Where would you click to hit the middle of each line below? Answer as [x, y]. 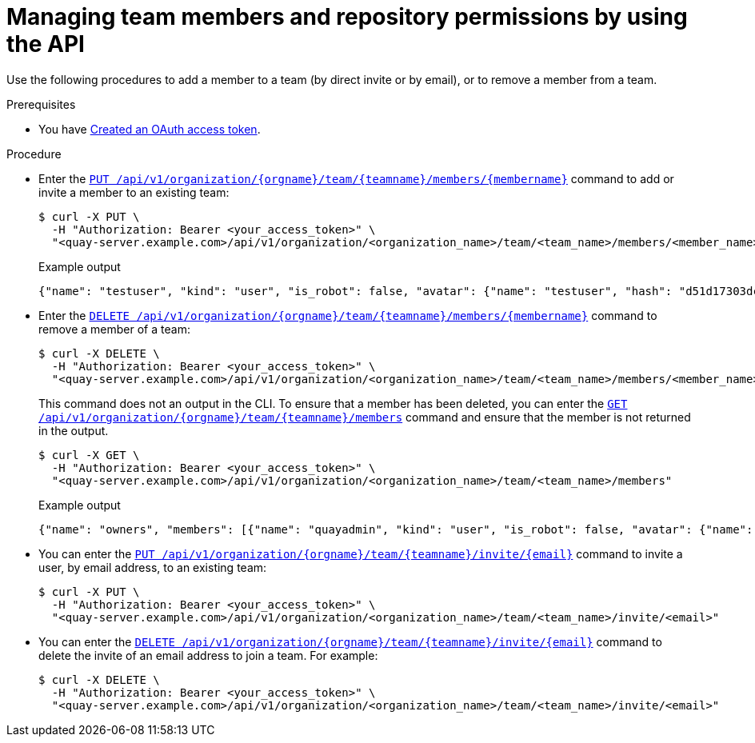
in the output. [74, 430]
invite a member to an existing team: [134, 192]
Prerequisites [41, 104]
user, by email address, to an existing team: [153, 567]
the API [46, 44]
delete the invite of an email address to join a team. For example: [208, 655]
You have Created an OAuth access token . [150, 129]
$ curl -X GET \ [89, 455]
